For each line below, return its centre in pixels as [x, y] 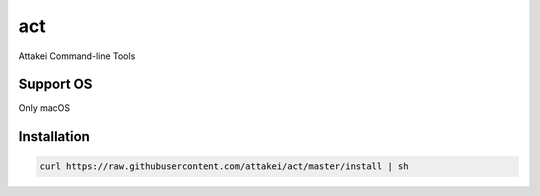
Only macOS [44, 108]
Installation [54, 136]
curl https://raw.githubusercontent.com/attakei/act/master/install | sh [224, 166]
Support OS [55, 84]
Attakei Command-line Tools [77, 56]
